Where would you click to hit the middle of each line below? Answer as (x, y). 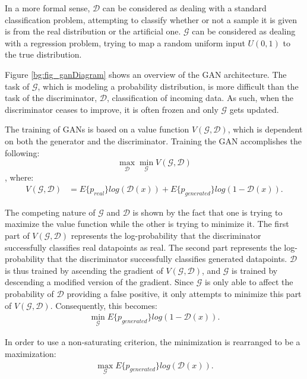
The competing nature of (50, 212)
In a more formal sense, (48, 8)
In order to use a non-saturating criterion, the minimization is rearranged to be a (153, 342)
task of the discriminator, (51, 98)
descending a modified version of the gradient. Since (99, 282)
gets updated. (254, 109)
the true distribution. (43, 54)
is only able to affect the (249, 282)
